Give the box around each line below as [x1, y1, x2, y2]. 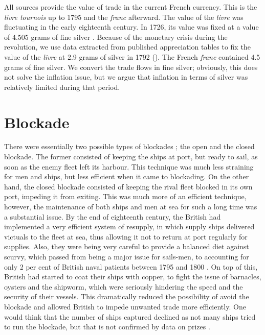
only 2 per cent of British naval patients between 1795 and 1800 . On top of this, [4, 261, 258, 272]
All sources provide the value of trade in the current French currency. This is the [4, 2, 257, 12]
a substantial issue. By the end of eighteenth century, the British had [4, 211, 221, 222]
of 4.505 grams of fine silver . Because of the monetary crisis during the [4, 31, 228, 42]
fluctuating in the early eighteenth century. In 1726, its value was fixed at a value [4, 21, 259, 32]
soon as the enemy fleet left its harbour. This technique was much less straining [4, 161, 254, 172]
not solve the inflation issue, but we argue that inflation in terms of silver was [4, 71, 248, 82]
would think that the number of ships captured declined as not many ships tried [4, 311, 256, 322]
